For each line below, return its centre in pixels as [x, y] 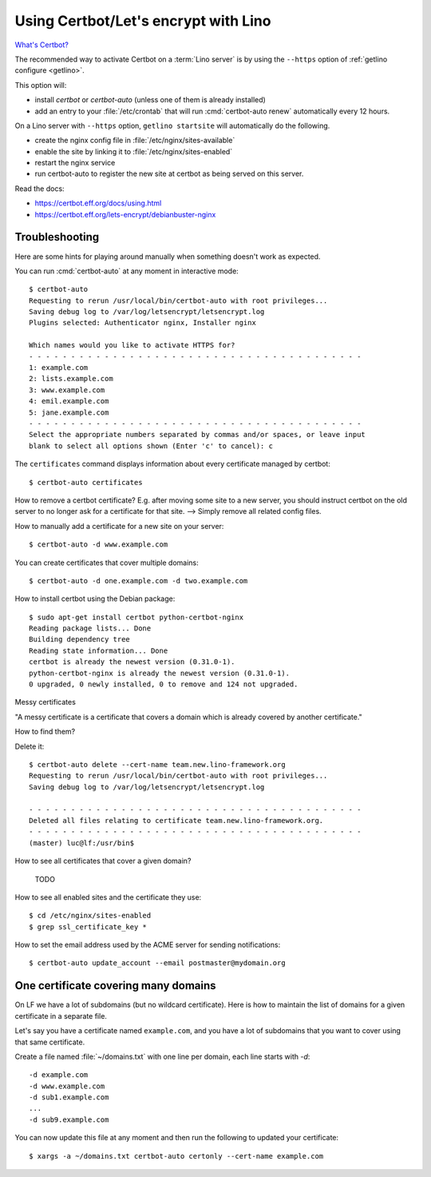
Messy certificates [45, 702]
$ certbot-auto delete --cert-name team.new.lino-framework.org [158, 764]
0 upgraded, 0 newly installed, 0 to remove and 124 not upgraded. [164, 684]
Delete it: [30, 746]
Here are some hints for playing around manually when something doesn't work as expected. [168, 256]
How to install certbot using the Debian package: [95, 598]
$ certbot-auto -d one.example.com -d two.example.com [138, 581]
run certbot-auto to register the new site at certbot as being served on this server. [169, 174]
